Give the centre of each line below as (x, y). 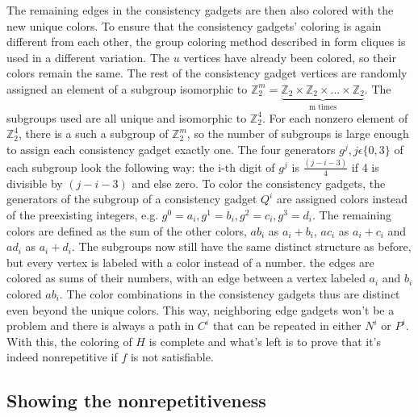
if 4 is (365, 167)
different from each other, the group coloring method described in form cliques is (206, 42)
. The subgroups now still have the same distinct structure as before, (241, 246)
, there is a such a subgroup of (94, 133)
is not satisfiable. (172, 357)
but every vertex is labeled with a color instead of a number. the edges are (190, 262)
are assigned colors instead (342, 199)
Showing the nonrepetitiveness (136, 400)
